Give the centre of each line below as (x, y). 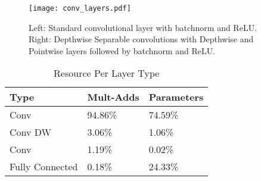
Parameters (176, 97)
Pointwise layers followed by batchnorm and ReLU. (122, 50)
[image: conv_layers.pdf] (80, 8)
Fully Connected (44, 167)
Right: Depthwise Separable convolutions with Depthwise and (141, 39)
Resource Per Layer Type (107, 73)
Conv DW (31, 132)
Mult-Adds (113, 97)
